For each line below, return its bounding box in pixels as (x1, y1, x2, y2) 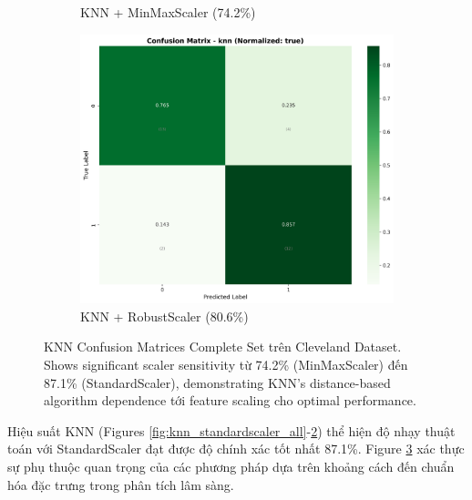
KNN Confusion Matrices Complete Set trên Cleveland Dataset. (44, 337, 402, 356)
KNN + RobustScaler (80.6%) (80, 306, 249, 325)
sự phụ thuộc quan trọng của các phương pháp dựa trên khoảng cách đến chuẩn (7, 456, 455, 475)
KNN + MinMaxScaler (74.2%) (80, 3, 256, 21)
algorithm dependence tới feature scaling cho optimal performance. (44, 391, 416, 410)
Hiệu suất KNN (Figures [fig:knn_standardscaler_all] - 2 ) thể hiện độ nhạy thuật (7, 421, 456, 440)
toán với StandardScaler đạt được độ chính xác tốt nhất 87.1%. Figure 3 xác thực (7, 439, 465, 458)
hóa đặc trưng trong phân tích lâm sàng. (7, 474, 234, 494)
